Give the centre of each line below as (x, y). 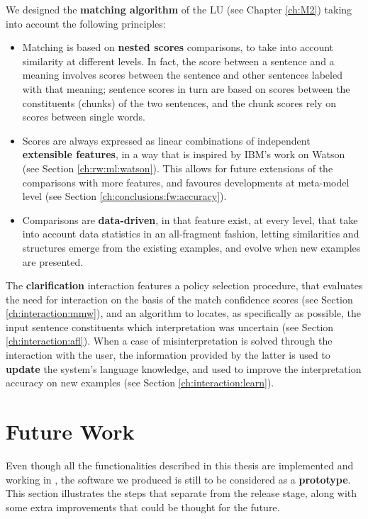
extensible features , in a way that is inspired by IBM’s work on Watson (184, 154)
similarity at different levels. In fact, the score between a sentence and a (178, 61)
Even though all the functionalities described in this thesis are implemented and (180, 465)
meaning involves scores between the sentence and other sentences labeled (182, 75)
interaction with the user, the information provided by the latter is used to (168, 355)
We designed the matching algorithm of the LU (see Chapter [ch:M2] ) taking (179, 9)
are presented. (53, 261)
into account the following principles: (86, 23)
